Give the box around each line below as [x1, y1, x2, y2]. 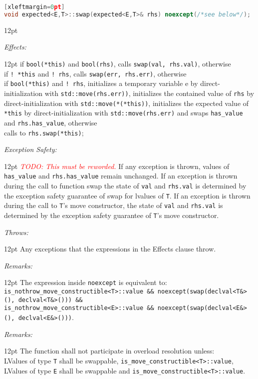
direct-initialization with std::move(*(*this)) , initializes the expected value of [4, 97, 249, 108]
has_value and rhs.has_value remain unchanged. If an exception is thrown [4, 170, 238, 181]
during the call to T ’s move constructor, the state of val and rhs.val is [4, 200, 223, 210]
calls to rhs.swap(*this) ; [4, 127, 84, 137]
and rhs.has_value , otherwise [4, 117, 97, 127]
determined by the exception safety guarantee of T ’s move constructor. [4, 210, 219, 220]
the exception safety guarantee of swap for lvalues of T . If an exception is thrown [4, 190, 251, 200]
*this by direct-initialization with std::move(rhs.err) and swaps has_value [4, 107, 243, 118]
